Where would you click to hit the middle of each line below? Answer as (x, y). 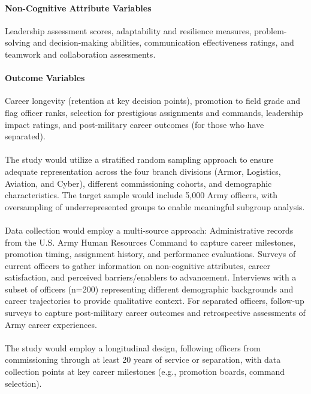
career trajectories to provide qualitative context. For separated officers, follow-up (155, 301)
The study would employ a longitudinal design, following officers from (133, 347)
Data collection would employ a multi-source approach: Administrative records (149, 230)
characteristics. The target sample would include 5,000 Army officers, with (141, 195)
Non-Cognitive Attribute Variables (78, 8)
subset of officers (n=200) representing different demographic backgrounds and (149, 289)
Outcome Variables (45, 78)
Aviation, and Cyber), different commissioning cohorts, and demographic (138, 183)
